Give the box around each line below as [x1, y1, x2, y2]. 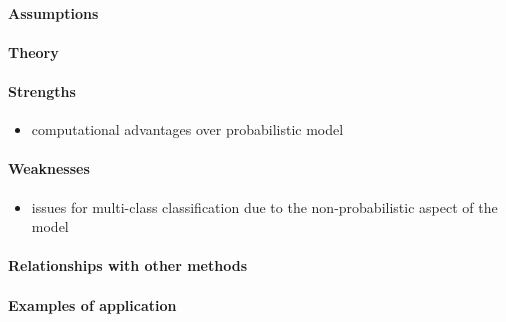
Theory [8, 41, 59, 62]
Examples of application [8, 294, 177, 315]
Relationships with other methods [8, 255, 247, 276]
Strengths [8, 80, 76, 101]
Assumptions [8, 2, 99, 23]
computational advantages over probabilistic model [31, 119, 344, 140]
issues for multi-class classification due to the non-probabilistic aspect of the [31, 196, 498, 217]
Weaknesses [8, 158, 90, 179]
